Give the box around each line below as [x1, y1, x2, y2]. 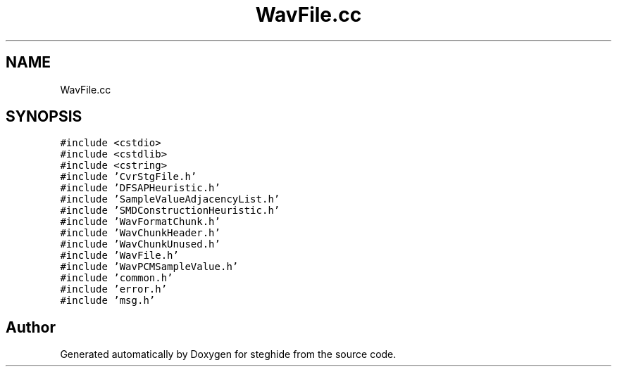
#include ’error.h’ [60, 283, 168, 295]
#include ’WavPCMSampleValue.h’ [60, 261, 239, 273]
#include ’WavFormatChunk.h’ [60, 216, 220, 228]
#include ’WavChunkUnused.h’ [60, 238, 220, 250]
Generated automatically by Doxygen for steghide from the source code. [60, 348, 397, 361]
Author [6, 318, 56, 336]
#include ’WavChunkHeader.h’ [60, 227, 220, 239]
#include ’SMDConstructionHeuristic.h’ [60, 205, 280, 217]
